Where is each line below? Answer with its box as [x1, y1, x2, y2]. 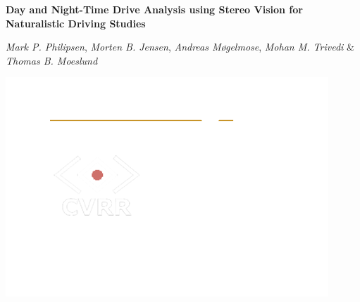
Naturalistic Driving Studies [6, 15, 146, 30]
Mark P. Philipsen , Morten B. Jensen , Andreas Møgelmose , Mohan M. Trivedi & [6, 39, 354, 54]
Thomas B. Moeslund [6, 53, 98, 67]
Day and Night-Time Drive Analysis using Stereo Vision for [6, 2, 303, 16]
